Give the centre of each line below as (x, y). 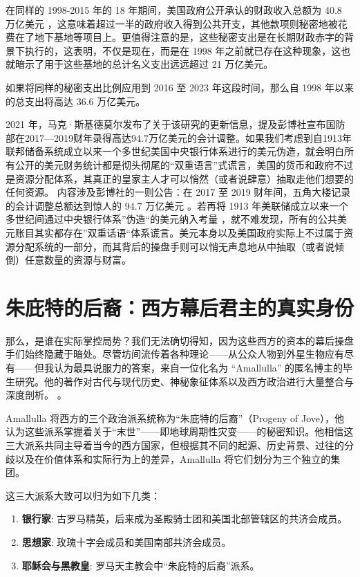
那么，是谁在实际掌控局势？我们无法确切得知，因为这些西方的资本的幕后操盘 (180, 340)
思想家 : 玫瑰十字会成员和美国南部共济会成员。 (126, 541)
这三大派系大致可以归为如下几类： (83, 495)
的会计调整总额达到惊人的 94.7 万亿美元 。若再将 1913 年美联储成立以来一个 (177, 205)
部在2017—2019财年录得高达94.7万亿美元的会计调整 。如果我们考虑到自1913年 (179, 137)
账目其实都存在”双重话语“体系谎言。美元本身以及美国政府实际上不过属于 (179, 232)
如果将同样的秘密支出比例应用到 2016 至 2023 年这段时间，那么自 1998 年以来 (180, 87)
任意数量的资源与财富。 (78, 260)
